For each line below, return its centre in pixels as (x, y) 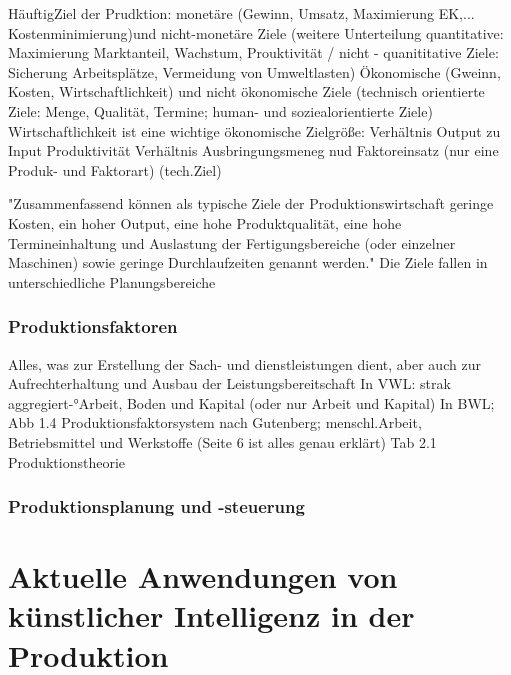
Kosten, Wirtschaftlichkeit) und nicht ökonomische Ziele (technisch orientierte (246, 91)
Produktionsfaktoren (93, 326)
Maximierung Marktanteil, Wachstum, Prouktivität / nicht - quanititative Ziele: (253, 52)
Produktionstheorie (67, 461)
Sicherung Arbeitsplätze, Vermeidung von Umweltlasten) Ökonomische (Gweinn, (254, 71)
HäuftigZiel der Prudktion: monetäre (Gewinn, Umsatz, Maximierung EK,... (241, 13)
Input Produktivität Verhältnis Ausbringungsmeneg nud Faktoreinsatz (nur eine (253, 150)
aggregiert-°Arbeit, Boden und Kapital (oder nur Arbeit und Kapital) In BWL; (251, 402)
